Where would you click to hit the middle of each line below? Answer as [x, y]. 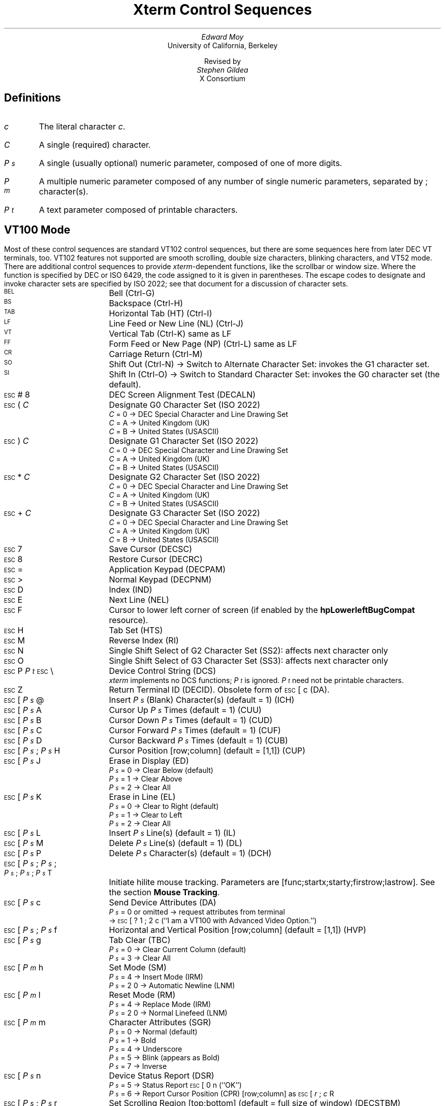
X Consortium [222, 78]
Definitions [33, 98]
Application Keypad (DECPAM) [167, 570]
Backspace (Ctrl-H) [146, 303]
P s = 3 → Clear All [140, 958]
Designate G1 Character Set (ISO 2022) [184, 441]
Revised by [222, 61]
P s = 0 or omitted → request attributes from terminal [197, 912]
